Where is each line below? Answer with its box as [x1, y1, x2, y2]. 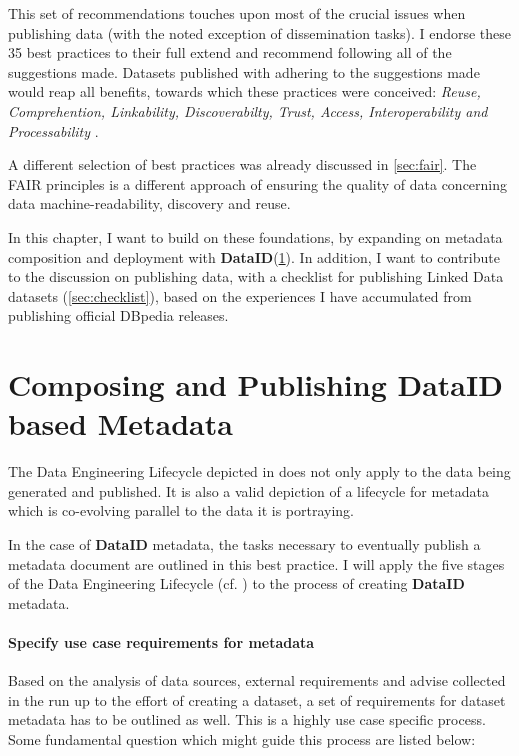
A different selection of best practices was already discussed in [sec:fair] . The [8, 154, 477, 175]
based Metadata [8, 403, 233, 444]
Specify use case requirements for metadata [8, 631, 315, 652]
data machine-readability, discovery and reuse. [8, 193, 291, 214]
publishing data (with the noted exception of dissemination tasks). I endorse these [8, 22, 512, 43]
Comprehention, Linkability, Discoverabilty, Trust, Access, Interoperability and [8, 100, 488, 121]
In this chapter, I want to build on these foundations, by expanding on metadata [8, 226, 503, 247]
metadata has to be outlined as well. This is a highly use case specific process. [8, 709, 486, 730]
